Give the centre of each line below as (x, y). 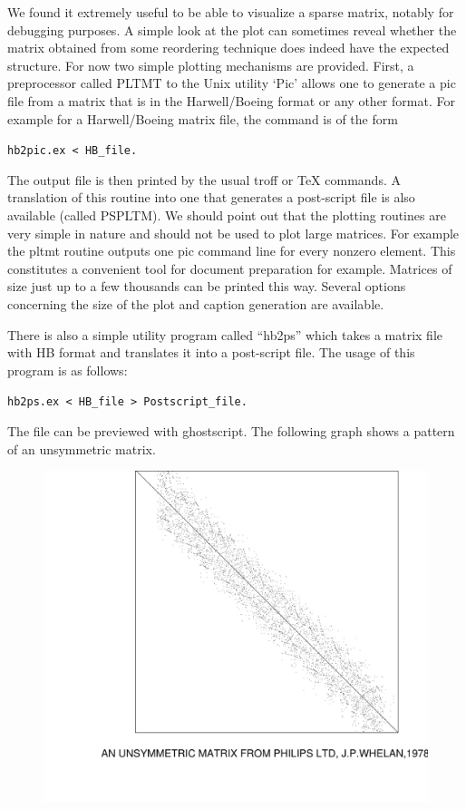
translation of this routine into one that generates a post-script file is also (211, 197)
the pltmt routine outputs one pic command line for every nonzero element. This (232, 251)
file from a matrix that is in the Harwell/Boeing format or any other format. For (231, 100)
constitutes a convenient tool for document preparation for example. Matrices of (230, 268)
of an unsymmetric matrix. (82, 448)
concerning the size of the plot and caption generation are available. (196, 303)
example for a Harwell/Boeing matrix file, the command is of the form (203, 118)
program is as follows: (68, 370)
